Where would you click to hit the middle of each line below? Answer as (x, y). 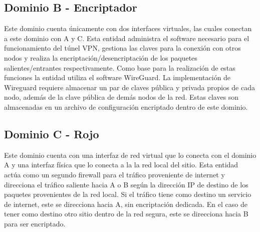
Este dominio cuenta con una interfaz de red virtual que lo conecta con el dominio (130, 155)
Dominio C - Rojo (52, 134)
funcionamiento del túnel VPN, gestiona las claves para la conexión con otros (122, 48)
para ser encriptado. (35, 223)
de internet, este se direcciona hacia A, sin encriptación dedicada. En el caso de (126, 204)
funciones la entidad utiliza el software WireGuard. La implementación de (117, 77)
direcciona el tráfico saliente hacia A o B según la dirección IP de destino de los (126, 184)
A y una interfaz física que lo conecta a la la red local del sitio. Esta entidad (121, 165)
